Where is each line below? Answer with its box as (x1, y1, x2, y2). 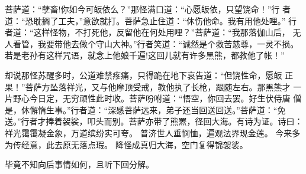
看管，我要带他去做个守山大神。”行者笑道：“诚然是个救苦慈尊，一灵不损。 (12, 37, 299, 50)
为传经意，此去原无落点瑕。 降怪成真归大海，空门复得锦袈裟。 (5, 138, 248, 150)
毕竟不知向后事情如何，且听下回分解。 (5, 158, 154, 170)
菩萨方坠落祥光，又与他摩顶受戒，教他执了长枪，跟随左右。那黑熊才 (25, 80, 291, 93)
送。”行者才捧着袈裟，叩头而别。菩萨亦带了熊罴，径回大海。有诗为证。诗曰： (5, 115, 303, 127)
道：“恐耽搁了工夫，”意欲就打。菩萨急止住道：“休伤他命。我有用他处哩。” (5, 14, 286, 27)
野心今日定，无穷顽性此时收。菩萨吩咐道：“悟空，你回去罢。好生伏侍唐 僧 (12, 92, 302, 104)
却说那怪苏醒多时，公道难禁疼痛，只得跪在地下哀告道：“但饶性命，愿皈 (5, 68, 282, 81)
